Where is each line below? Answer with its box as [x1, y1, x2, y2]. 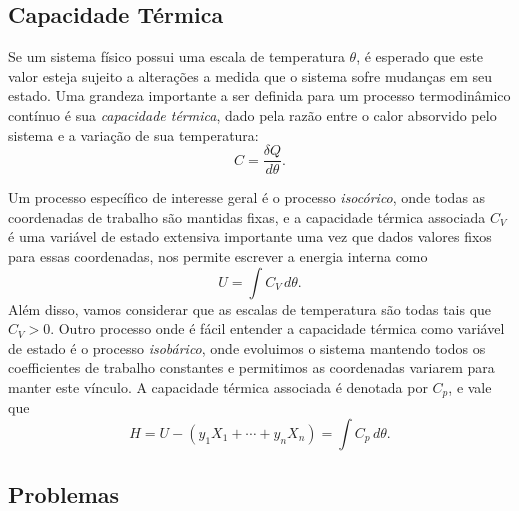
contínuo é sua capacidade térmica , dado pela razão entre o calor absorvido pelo [8, 104, 497, 125]
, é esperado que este [356, 46, 484, 67]
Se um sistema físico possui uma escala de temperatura [8, 46, 345, 67]
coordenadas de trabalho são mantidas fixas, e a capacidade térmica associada [8, 206, 486, 227]
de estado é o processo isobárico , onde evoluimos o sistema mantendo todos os [8, 337, 486, 358]
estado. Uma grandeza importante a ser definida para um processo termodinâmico [8, 85, 511, 106]
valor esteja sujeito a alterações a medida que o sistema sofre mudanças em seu [8, 65, 493, 86]
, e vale [448, 376, 492, 397]
